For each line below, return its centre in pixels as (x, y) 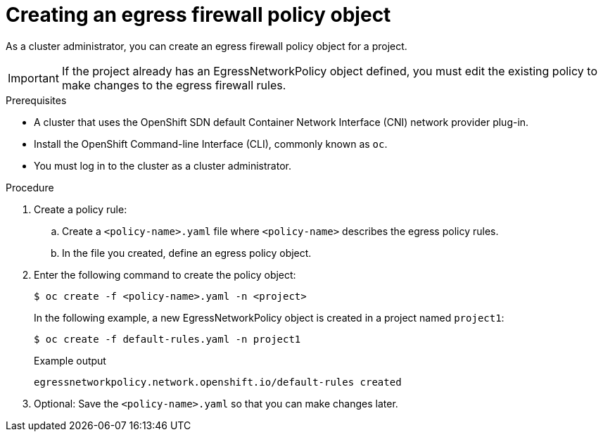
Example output (70, 360)
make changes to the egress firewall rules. (174, 85)
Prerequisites (36, 100)
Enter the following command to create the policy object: (165, 274)
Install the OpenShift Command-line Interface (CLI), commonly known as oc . (211, 144)
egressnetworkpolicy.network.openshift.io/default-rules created (218, 382)
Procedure (30, 187)
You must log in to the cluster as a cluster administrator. (163, 165)
